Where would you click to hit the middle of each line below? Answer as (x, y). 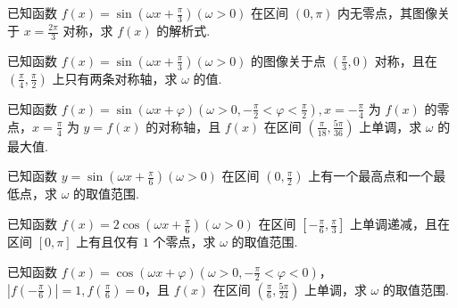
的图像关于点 (289, 60)
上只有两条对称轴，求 (115, 78)
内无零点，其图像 (388, 12)
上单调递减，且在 (399, 224)
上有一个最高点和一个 (371, 176)
